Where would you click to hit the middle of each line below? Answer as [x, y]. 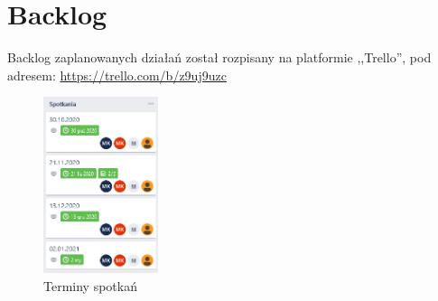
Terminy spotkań [90, 285]
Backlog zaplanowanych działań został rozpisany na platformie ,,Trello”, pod [219, 57]
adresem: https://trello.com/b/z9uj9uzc [117, 75]
